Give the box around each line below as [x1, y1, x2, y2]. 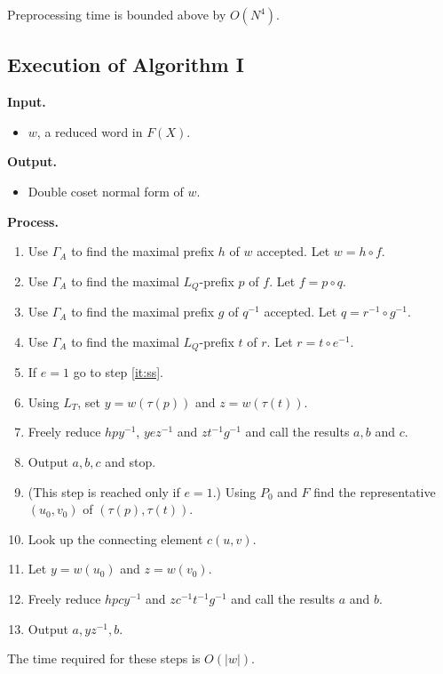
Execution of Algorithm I [7, 51, 244, 78]
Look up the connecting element [28, 529, 203, 548]
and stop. [105, 453, 156, 471]
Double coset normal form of [28, 181, 184, 200]
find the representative [313, 482, 436, 501]
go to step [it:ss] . [73, 363, 163, 381]
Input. [7, 92, 46, 111]
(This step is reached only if [28, 482, 180, 501]
